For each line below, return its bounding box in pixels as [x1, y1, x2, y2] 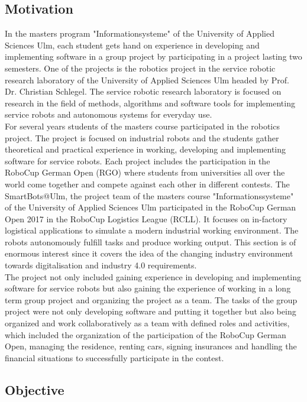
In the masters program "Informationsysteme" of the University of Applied [5, 27, 274, 40]
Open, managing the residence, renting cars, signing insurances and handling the [5, 340, 297, 352]
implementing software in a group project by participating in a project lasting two [5, 50, 302, 63]
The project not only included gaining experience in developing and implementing [5, 270, 302, 283]
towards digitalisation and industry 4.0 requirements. [5, 259, 197, 271]
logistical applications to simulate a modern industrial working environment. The [5, 224, 299, 236]
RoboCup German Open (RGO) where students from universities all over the [5, 166, 285, 179]
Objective [5, 380, 64, 398]
